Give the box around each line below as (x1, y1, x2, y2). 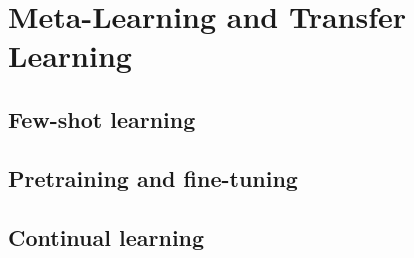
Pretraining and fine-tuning (8, 162, 298, 193)
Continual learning (8, 221, 205, 252)
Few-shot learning (8, 103, 196, 134)
